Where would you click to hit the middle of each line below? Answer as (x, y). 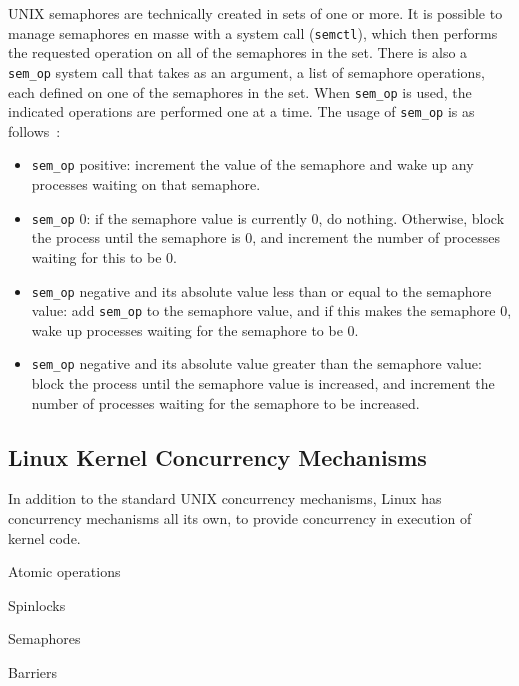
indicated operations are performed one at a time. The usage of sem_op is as (241, 111)
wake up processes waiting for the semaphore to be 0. (195, 329)
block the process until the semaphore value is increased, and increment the (263, 383)
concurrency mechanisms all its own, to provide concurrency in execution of (240, 518)
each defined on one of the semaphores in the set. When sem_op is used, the (240, 91)
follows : (34, 130)
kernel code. (44, 537)
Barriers (32, 672)
